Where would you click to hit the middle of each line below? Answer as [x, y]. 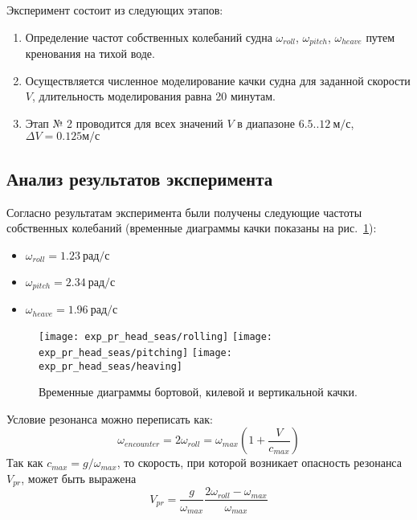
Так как [25, 463]
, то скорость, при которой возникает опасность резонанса [259, 463]
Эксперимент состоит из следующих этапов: [115, 10]
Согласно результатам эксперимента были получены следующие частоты [184, 212]
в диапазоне [266, 123]
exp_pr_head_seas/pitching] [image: [135, 352]
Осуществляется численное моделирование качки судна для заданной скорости [218, 80]
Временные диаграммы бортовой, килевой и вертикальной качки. [198, 392]
